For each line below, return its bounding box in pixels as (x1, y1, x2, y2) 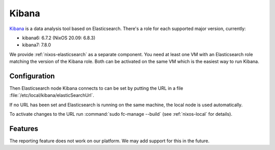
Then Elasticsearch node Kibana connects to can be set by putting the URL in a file (9, 85, 183, 91)
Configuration (9, 71, 55, 80)
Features (9, 124, 38, 133)
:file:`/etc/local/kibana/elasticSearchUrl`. (9, 92, 94, 98)
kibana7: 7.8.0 (22, 42, 51, 48)
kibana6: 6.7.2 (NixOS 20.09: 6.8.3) (22, 35, 96, 41)
